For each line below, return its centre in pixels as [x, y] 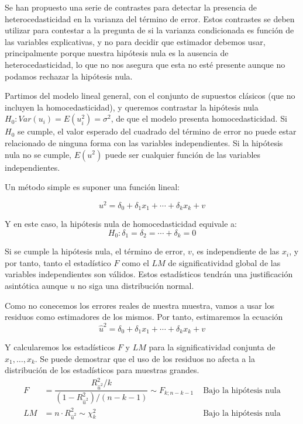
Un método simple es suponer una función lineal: [92, 187]
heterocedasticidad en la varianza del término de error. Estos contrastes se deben [150, 18]
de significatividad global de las [224, 262]
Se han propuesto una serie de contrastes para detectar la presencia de [131, 7]
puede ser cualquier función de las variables [183, 154]
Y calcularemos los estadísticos [60, 347]
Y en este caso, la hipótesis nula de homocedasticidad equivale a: [121, 224]
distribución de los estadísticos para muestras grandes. [102, 370]
